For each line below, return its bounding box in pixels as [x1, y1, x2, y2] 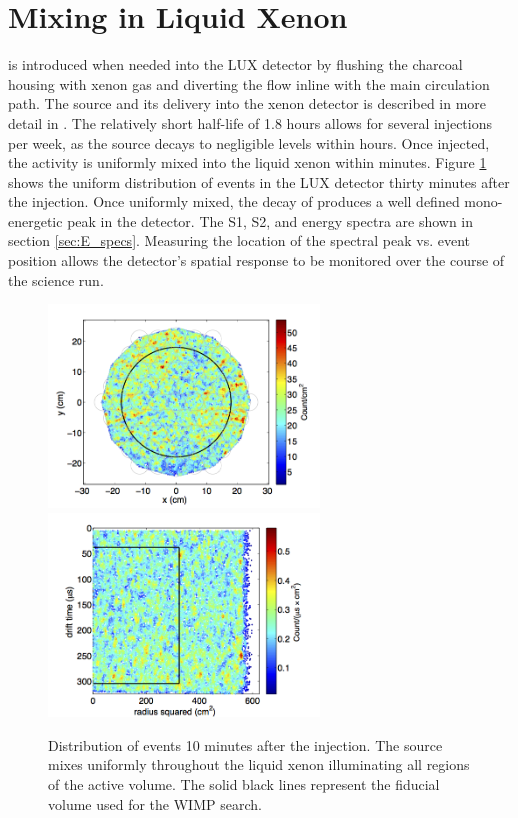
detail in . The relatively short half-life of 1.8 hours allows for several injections [8, 112, 492, 133]
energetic [8, 210, 63, 231]
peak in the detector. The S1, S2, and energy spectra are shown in [67, 210, 474, 231]
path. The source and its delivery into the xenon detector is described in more [8, 93, 487, 114]
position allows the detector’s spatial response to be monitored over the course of [8, 250, 505, 271]
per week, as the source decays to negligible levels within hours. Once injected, [8, 132, 490, 153]
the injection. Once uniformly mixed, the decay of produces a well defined [8, 191, 460, 212]
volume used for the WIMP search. [48, 793, 262, 814]
